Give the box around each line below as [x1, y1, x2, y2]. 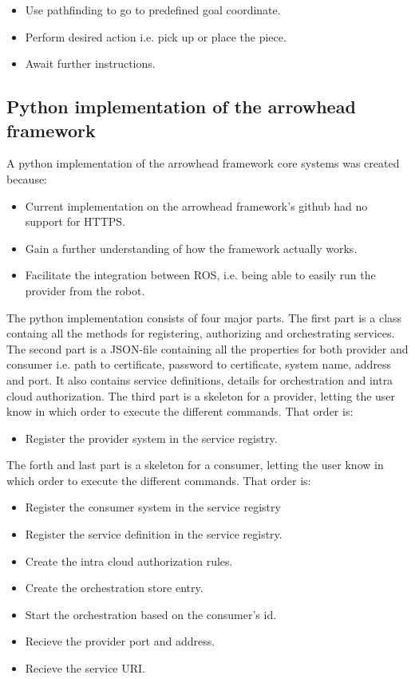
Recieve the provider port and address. [25, 633, 215, 649]
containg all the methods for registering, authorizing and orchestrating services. [6, 325, 395, 341]
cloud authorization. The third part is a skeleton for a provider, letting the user [6, 387, 396, 404]
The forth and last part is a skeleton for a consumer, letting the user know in [6, 456, 384, 473]
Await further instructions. [25, 55, 156, 72]
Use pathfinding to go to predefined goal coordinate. [25, 2, 281, 18]
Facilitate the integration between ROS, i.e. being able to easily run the [25, 266, 376, 283]
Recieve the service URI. [25, 660, 145, 677]
